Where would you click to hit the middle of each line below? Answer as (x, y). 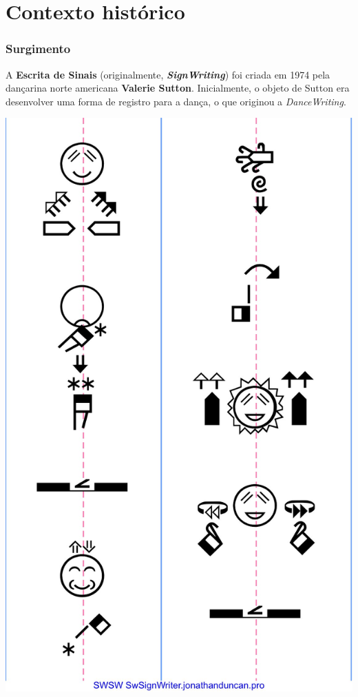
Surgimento (38, 49)
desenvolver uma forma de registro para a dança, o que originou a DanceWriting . (176, 101)
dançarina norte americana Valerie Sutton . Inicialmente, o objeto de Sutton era (178, 88)
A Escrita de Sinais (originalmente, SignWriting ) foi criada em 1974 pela (168, 74)
